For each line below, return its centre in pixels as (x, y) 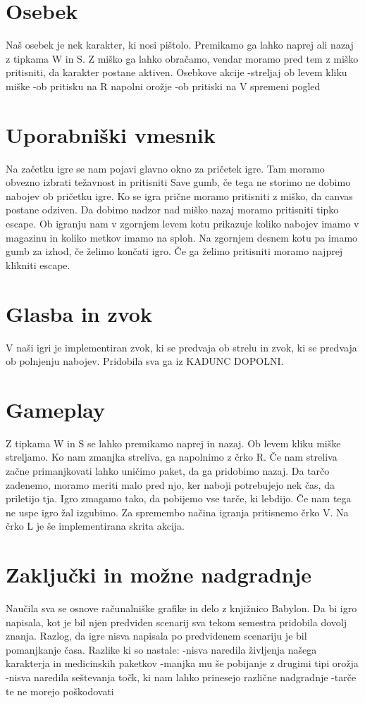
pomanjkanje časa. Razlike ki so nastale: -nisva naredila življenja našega (161, 649)
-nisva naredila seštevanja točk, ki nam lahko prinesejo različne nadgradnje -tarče (181, 677)
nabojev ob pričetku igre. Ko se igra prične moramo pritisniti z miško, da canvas (179, 195)
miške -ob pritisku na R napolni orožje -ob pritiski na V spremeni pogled (163, 86)
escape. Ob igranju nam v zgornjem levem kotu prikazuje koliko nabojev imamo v (182, 223)
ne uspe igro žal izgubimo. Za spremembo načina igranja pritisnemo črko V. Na (177, 512)
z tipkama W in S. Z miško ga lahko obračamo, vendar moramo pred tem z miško (182, 58)
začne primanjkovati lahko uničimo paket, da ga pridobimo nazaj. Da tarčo (168, 471)
